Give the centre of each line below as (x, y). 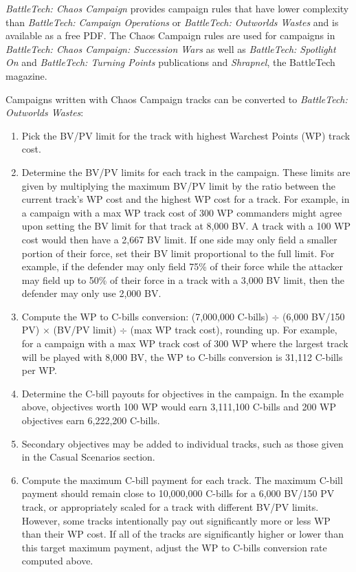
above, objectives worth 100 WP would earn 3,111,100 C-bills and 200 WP (179, 407)
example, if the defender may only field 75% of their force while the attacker (182, 266)
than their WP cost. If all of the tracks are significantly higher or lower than (182, 534)
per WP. (39, 370)
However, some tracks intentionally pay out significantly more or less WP (176, 520)
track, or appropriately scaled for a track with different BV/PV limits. (170, 507)
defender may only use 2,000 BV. (91, 293)
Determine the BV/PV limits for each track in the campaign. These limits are (186, 172)
